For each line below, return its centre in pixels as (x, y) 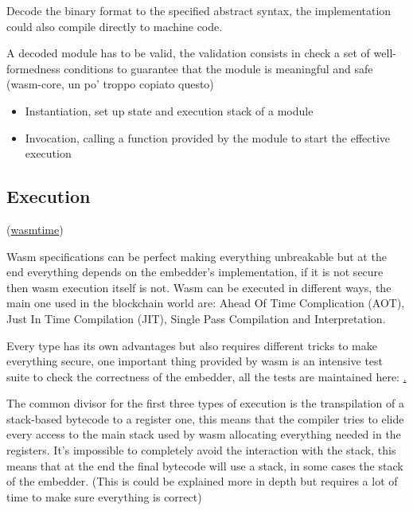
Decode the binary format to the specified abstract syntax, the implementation (199, 10)
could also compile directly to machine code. (115, 26)
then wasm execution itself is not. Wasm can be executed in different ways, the (199, 287)
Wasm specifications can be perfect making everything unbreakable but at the (197, 256)
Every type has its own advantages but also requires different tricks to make (192, 345)
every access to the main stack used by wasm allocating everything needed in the (204, 434)
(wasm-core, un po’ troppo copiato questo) (110, 84)
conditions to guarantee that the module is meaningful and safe (218, 68)
